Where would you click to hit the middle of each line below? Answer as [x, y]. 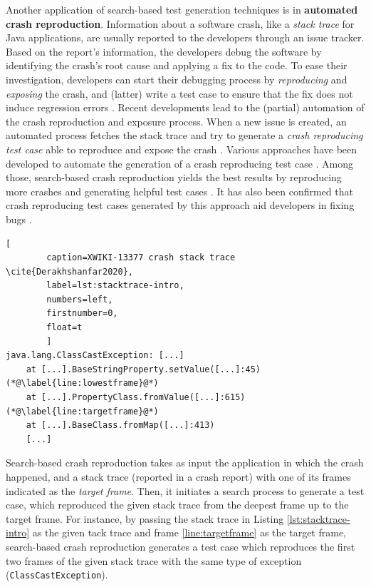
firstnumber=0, [82, 313]
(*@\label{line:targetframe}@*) [82, 411]
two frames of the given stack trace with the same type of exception [154, 560]
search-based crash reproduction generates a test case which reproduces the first [181, 546]
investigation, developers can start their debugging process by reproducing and [177, 79]
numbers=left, [80, 299]
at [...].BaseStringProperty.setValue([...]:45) [143, 369]
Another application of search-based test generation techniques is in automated [182, 9]
